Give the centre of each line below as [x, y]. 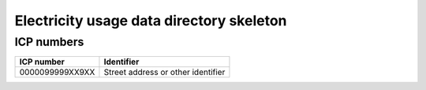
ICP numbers [49, 42]
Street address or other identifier [164, 73]
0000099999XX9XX [57, 73]
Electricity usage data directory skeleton [151, 21]
